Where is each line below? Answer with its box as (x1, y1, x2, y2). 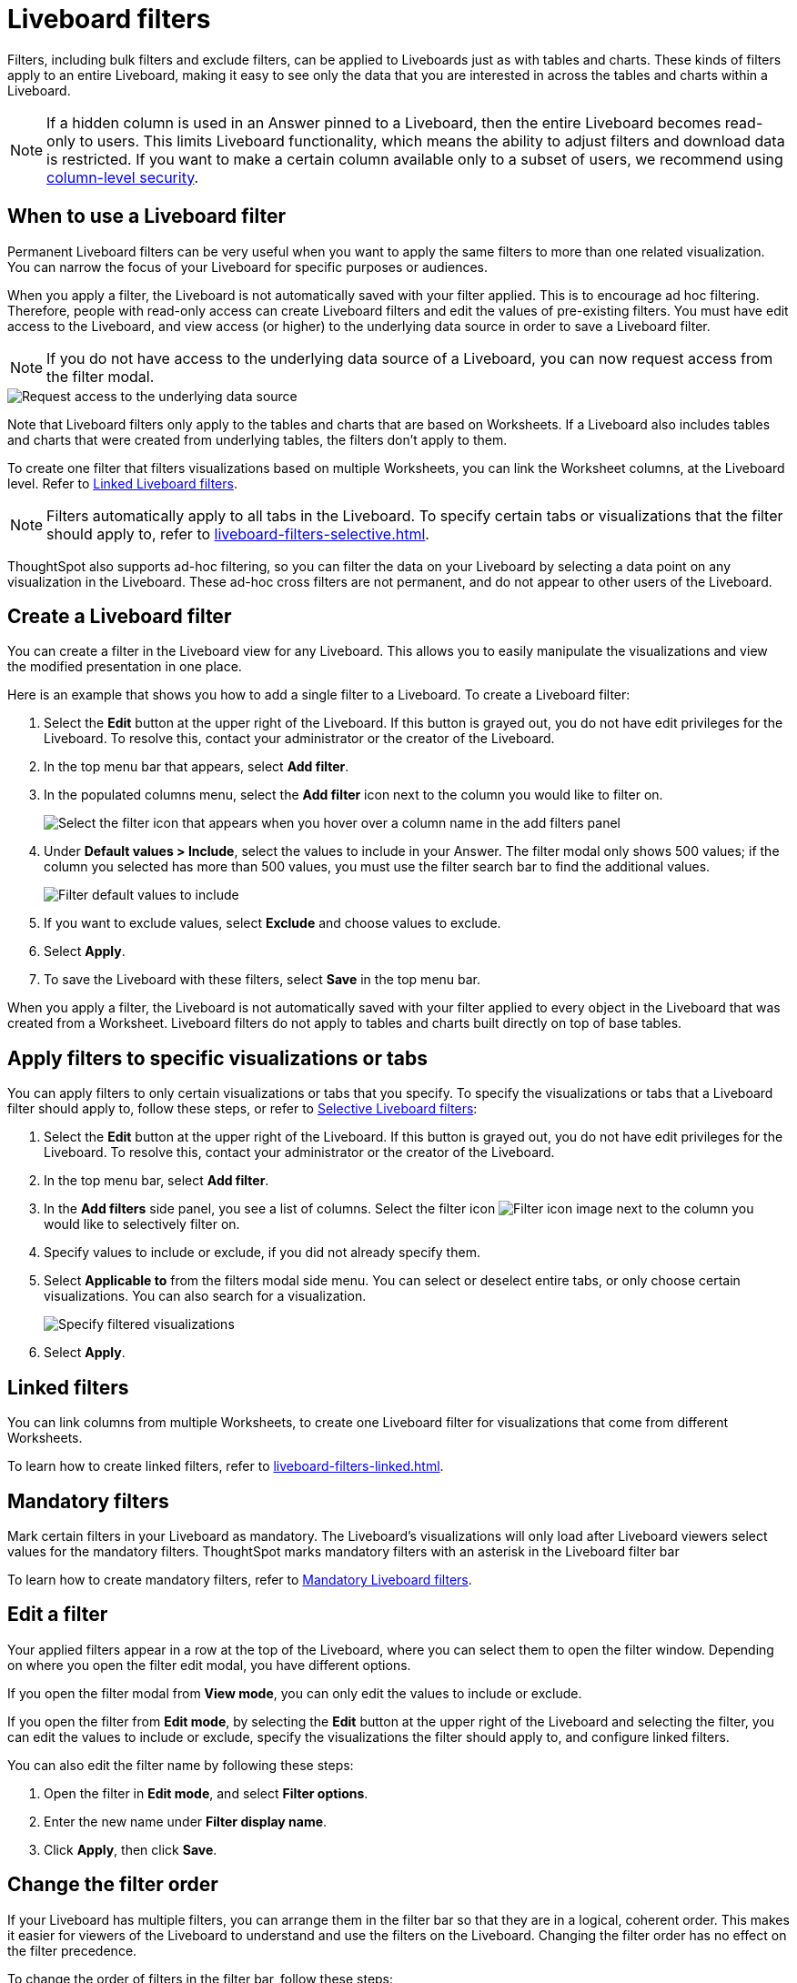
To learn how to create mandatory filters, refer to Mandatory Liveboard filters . (7, 1571, 472, 1587)
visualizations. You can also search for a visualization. (44, 1288, 367, 1304)
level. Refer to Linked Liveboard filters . (7, 475, 237, 491)
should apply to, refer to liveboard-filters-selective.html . (46, 524, 429, 543)
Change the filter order (7, 1873, 218, 1897)
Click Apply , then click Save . (44, 1841, 217, 1857)
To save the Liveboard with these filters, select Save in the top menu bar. (44, 971, 481, 988)
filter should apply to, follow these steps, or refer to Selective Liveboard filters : (7, 1101, 478, 1117)
